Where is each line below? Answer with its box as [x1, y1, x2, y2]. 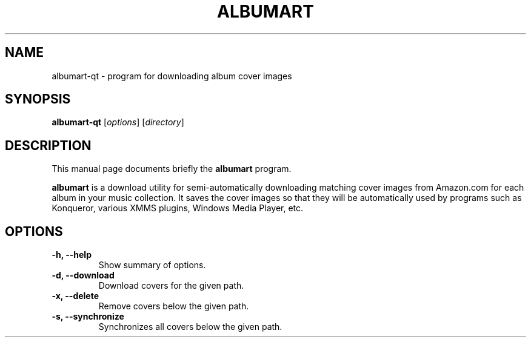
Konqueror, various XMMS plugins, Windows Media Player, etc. [52, 203, 304, 214]
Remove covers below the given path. [98, 301, 249, 312]
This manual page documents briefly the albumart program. [52, 163, 292, 174]
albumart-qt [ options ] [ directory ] [52, 117, 184, 128]
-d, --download [52, 270, 115, 281]
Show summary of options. [98, 260, 206, 271]
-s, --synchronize [52, 311, 124, 322]
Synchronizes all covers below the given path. [98, 321, 282, 332]
